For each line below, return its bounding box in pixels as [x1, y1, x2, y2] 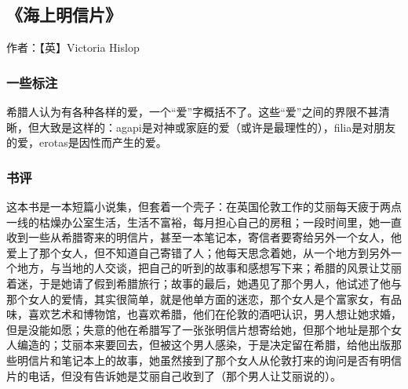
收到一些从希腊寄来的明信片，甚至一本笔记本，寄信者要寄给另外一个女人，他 [6, 229, 402, 245]
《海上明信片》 [6, 2, 122, 27]
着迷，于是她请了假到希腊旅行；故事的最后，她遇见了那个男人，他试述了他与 [6, 274, 402, 291]
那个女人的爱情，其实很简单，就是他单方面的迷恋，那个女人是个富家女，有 [6, 290, 391, 307]
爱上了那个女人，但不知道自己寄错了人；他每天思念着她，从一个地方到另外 [6, 244, 391, 260]
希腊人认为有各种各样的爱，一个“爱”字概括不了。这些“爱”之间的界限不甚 [6, 104, 379, 120]
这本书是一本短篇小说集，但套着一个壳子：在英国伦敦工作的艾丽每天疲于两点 [6, 198, 402, 215]
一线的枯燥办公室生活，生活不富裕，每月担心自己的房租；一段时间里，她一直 [6, 213, 402, 230]
